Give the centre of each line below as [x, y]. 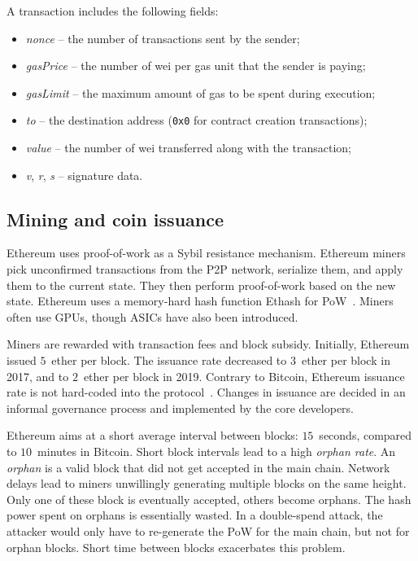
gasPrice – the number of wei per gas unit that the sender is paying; [196, 66]
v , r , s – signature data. [84, 175]
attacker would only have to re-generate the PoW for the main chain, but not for [208, 530]
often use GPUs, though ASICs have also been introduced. [152, 316]
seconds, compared [366, 435]
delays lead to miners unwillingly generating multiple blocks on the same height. [207, 483]
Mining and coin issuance [115, 219]
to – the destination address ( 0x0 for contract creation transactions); [196, 120]
